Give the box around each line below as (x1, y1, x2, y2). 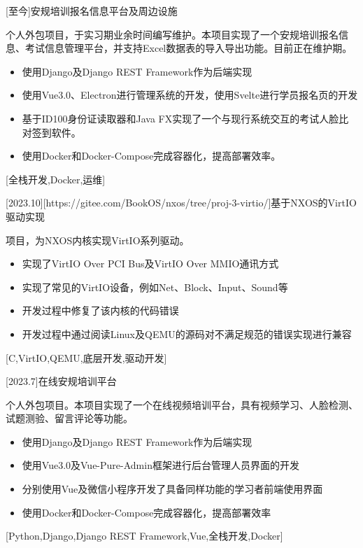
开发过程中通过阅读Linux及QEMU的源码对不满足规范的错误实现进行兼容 (22, 326, 352, 341)
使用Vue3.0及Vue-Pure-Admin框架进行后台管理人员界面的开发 (22, 458, 299, 472)
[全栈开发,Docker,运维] (6, 171, 106, 186)
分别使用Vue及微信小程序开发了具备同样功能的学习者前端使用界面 (22, 482, 323, 496)
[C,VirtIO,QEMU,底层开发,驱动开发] (6, 350, 167, 365)
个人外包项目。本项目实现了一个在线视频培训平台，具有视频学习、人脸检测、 (6, 397, 358, 412)
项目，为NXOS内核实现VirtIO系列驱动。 (6, 232, 190, 247)
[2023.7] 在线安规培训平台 (6, 374, 117, 388)
